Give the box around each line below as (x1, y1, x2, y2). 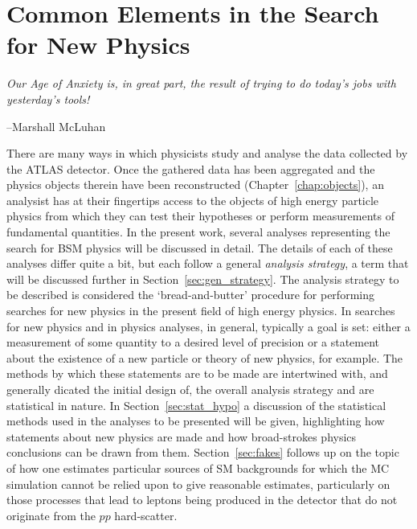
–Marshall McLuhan (6, 117, 106, 134)
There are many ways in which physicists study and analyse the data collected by (6, 145, 408, 162)
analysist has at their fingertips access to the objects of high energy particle (6, 191, 379, 208)
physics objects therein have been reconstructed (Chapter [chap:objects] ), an (6, 176, 384, 193)
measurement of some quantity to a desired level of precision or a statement (6, 334, 380, 351)
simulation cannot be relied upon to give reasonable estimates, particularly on (6, 475, 390, 492)
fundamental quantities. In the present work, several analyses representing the (6, 223, 390, 240)
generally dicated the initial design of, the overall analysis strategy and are (6, 381, 374, 397)
